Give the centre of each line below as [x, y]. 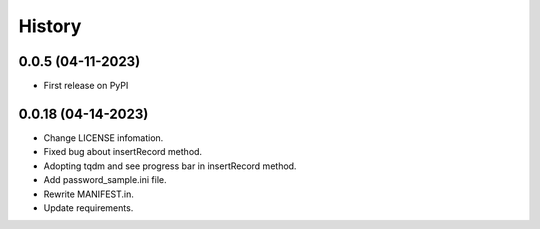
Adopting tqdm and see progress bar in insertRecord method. [170, 166]
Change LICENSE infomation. [103, 137]
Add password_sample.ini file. [105, 180]
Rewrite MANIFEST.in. [89, 194]
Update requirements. [88, 207]
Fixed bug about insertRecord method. [123, 152]
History [50, 26]
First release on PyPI [86, 86]
